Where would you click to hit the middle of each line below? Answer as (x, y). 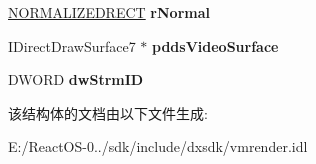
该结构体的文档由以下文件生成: (108, 112)
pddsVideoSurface (215, 45)
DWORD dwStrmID (76, 79)
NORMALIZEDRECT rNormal (109, 12)
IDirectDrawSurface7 (72, 45)
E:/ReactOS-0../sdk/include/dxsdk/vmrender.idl (158, 146)
